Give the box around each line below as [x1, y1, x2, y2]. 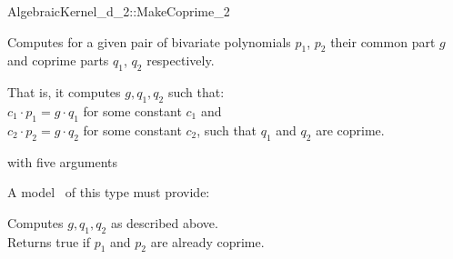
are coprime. [316, 120, 385, 139]
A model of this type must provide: [7, 183, 210, 202]
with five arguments [7, 152, 118, 171]
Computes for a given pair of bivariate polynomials [7, 32, 291, 51]
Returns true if [7, 232, 90, 251]
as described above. [110, 213, 218, 232]
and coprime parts [7, 51, 109, 70]
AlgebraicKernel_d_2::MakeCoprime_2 [7, 2, 230, 20]
